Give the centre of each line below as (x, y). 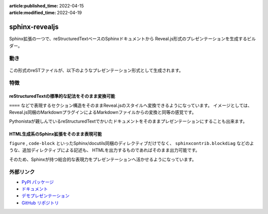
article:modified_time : (33, 13)
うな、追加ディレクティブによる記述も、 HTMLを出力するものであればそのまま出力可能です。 (104, 150)
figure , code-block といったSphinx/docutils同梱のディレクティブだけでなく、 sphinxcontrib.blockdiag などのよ (132, 143)
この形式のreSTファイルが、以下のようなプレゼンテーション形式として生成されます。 (96, 70)
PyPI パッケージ (38, 182)
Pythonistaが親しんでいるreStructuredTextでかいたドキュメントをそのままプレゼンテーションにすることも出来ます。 (128, 121)
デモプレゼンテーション (45, 196)
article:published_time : (34, 6)
